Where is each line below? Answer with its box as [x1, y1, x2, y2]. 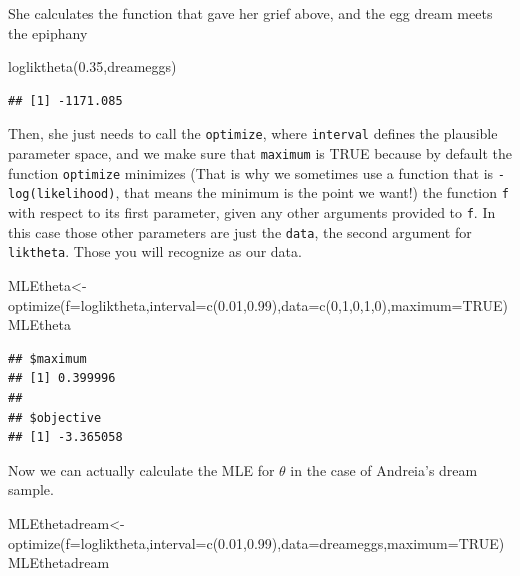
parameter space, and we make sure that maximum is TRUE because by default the [8, 143, 512, 164]
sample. [8, 479, 54, 500]
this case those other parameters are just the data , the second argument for [8, 221, 472, 242]
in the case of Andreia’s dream [290, 459, 478, 480]
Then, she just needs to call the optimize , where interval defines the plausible [8, 123, 498, 144]
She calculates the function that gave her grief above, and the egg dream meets [8, 3, 493, 23]
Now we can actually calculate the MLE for [8, 459, 275, 480]
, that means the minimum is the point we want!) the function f [115, 182, 509, 203]
